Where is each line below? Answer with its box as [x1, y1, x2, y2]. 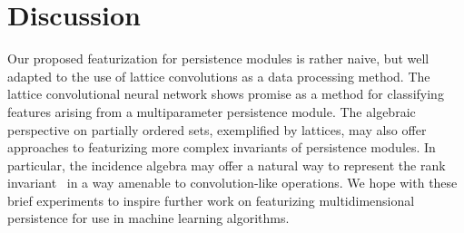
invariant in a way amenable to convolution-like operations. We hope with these [7, 173, 458, 192]
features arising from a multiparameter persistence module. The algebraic [7, 102, 416, 121]
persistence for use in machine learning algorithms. [7, 209, 290, 228]
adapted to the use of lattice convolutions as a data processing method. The [7, 66, 430, 85]
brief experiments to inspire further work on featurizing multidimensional [7, 190, 415, 209]
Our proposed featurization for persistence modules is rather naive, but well [7, 49, 429, 68]
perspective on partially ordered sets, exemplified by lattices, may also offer [7, 120, 427, 139]
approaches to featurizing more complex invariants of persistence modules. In [7, 138, 436, 157]
